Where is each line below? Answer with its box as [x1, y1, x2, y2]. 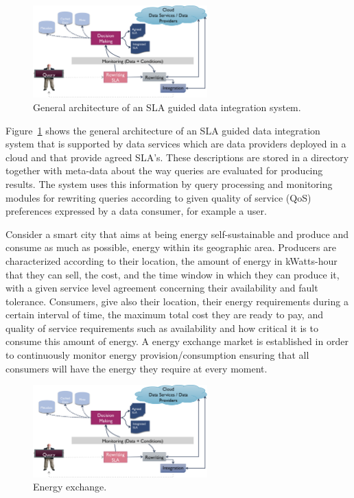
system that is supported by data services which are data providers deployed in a [5, 137, 346, 151]
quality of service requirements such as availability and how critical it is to [5, 320, 318, 335]
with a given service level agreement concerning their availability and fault [5, 281, 318, 295]
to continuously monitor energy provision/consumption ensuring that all [5, 348, 309, 362]
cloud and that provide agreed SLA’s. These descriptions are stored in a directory [5, 150, 349, 164]
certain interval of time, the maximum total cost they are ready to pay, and [5, 307, 323, 322]
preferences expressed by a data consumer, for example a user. [5, 204, 267, 218]
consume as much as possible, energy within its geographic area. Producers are [5, 240, 336, 254]
